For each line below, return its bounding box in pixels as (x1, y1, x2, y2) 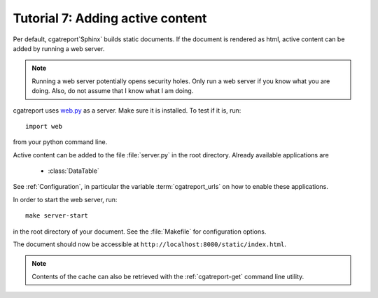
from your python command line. (13, 138, 108, 146)
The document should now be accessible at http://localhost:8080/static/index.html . (13, 240, 287, 248)
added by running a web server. (13, 44, 105, 52)
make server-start (25, 212, 89, 220)
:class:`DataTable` (48, 166, 99, 175)
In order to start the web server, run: (13, 195, 118, 204)
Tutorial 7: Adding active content (13, 10, 207, 26)
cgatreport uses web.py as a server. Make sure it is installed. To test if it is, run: (13, 106, 241, 115)
